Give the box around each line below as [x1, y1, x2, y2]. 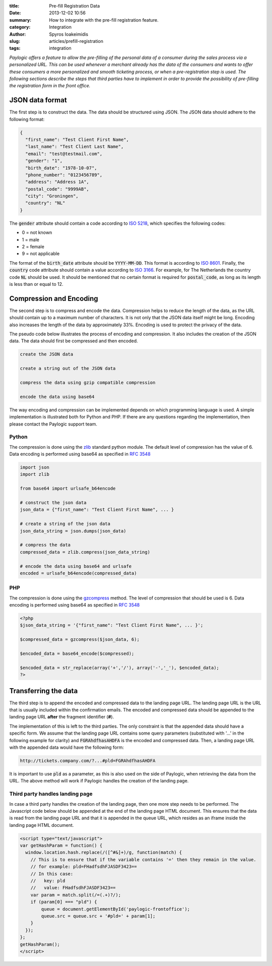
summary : [9, 17, 32, 23]
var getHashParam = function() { [20, 842, 103, 849]
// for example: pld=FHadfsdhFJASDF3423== [30, 864, 137, 870]
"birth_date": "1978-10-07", [25, 165, 98, 171]
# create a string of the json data [20, 521, 111, 527]
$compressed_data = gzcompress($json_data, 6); [20, 637, 140, 642]
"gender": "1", [25, 158, 63, 164]
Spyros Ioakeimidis [49, 31, 88, 37]
